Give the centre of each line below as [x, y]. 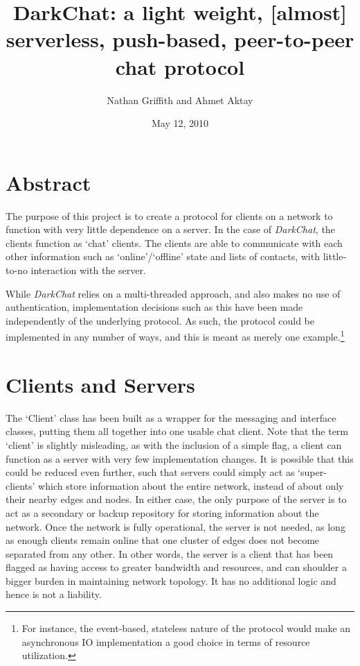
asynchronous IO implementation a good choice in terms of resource [166, 641]
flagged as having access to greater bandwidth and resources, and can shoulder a [176, 567]
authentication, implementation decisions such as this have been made [154, 307]
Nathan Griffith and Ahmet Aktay [180, 100]
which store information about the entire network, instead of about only [191, 485]
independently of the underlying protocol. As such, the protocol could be [160, 320]
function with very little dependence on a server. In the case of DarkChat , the [170, 229]
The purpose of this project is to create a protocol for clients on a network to [169, 215]
